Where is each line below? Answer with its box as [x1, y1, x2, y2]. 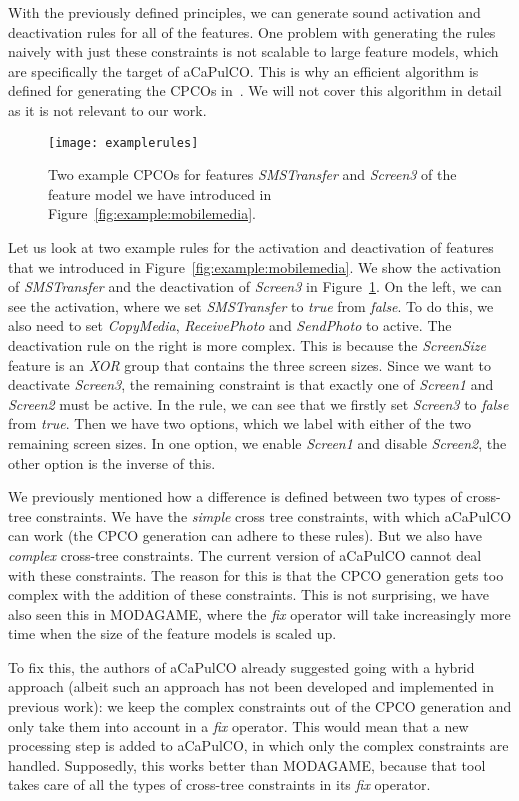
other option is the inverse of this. [8, 452, 216, 473]
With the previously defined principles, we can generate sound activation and [8, 2, 481, 22]
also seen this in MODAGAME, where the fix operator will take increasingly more [8, 603, 511, 624]
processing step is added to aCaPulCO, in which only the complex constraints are [8, 735, 509, 756]
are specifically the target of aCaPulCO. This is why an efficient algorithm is [8, 60, 479, 81]
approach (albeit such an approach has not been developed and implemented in [8, 676, 494, 697]
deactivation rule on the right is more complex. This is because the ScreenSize [8, 334, 487, 355]
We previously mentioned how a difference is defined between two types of [8, 486, 462, 507]
